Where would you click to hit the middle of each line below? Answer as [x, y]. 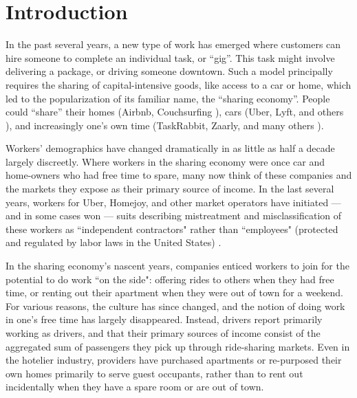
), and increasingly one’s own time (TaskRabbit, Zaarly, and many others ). [165, 125]
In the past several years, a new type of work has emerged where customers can [173, 44]
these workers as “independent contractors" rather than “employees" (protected [172, 229]
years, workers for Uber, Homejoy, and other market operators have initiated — [173, 202]
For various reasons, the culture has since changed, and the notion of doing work [175, 306]
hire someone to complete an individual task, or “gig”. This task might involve [170, 57]
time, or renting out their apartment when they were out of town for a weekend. [174, 292]
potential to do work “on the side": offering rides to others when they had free [170, 279]
